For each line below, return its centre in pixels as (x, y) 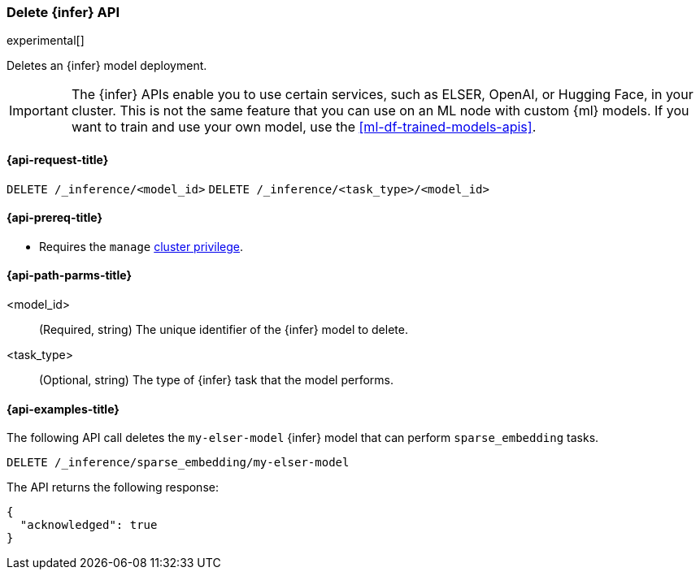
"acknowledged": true (89, 525)
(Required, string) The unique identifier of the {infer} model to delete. (224, 330)
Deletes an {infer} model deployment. (107, 66)
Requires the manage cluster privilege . (141, 246)
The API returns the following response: (113, 487)
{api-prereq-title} (55, 218)
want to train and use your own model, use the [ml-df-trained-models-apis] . (304, 127)
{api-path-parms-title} (70, 275)
